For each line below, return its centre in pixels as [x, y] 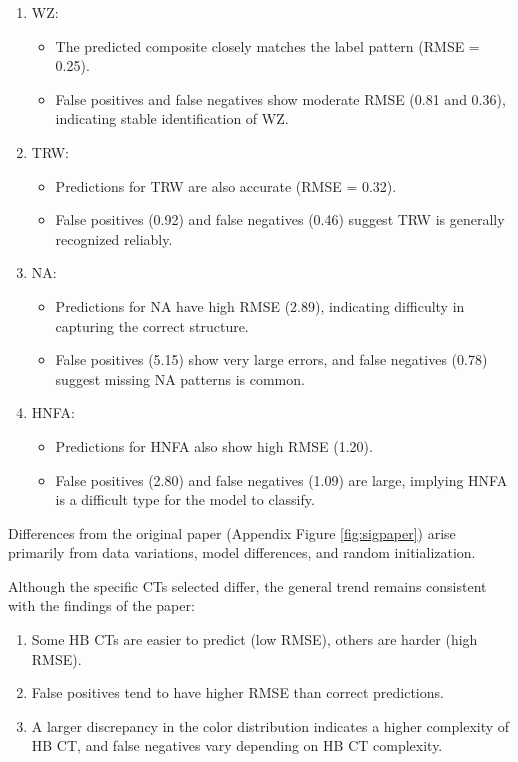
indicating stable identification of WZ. [172, 118]
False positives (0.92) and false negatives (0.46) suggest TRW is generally [280, 219]
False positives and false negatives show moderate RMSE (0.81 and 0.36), [280, 98]
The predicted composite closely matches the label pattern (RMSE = [267, 45]
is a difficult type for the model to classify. [185, 499]
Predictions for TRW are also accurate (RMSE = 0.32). [226, 185]
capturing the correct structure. [152, 325]
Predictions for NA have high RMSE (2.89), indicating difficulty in [260, 305]
